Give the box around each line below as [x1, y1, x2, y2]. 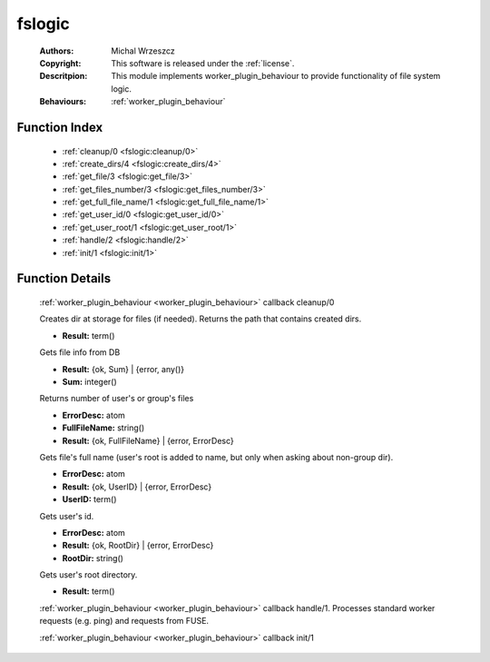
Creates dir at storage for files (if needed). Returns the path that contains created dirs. [39, 313, 362, 324]
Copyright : [39, 57, 82, 68]
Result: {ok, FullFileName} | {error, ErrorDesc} [62, 435, 235, 446]
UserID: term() [62, 494, 117, 505]
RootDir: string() [62, 552, 124, 563]
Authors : [39, 45, 74, 56]
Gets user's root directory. [39, 569, 138, 580]
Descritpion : [39, 71, 88, 82]
